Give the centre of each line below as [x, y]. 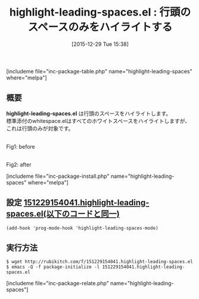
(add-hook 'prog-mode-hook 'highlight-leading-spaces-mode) [83, 228]
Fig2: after [19, 164]
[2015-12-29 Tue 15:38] [100, 44]
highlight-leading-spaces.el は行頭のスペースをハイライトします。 [89, 113]
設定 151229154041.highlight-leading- [78, 203]
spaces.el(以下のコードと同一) [63, 214]
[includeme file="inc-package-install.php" [58, 176]
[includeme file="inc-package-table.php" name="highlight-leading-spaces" [99, 71]
